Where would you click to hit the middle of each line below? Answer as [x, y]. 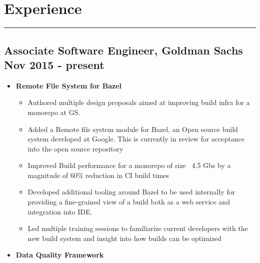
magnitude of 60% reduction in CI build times [98, 175]
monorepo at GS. [54, 112]
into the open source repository [75, 148]
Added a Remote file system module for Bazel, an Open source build [133, 129]
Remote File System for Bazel [68, 85]
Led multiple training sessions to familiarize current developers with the [138, 228]
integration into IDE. [60, 211]
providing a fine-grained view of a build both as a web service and [129, 202]
